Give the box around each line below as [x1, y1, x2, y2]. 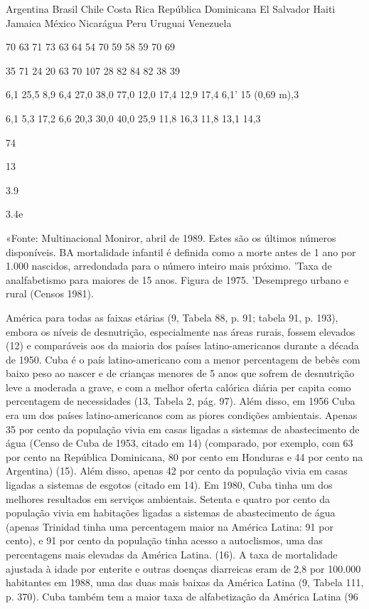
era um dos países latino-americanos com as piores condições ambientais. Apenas [6, 408, 358, 423]
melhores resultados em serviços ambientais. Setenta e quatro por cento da [6, 491, 330, 506]
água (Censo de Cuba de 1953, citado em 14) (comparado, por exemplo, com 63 [6, 435, 353, 450]
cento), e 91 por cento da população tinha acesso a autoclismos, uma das [6, 533, 323, 548]
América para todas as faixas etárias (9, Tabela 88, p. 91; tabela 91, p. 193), [6, 309, 338, 324]
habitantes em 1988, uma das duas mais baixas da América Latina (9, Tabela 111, [6, 575, 364, 590]
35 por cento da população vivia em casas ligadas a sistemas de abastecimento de [6, 421, 360, 436]
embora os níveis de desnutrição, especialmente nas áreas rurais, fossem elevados [6, 324, 355, 339]
